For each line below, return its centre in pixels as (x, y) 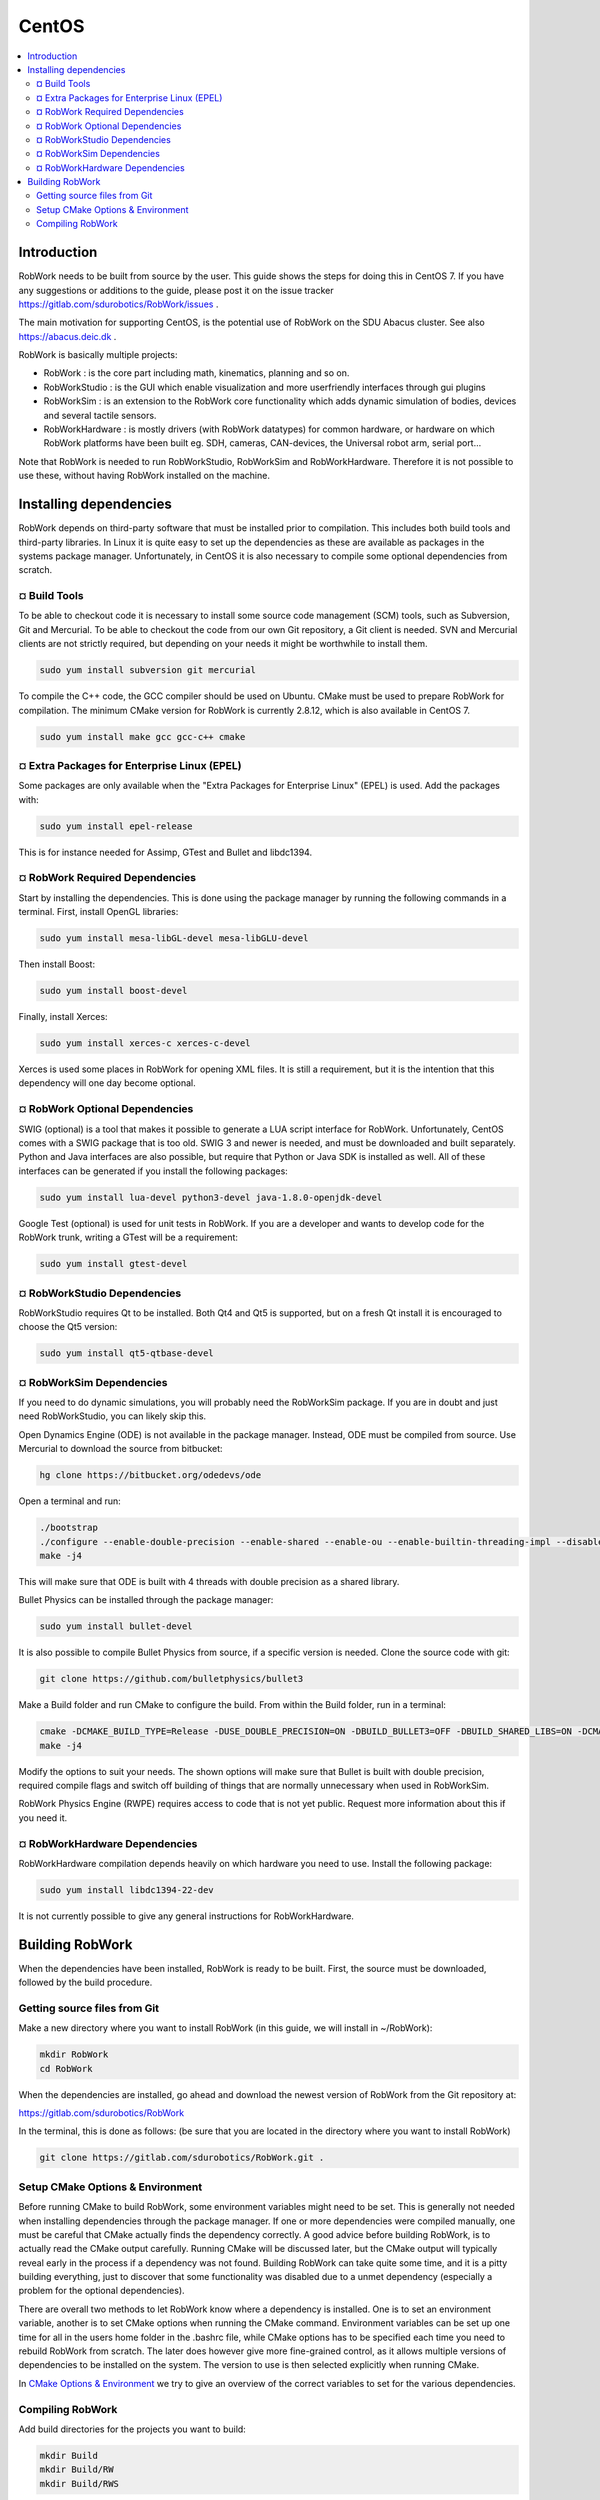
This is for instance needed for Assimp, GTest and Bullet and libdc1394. (165, 852)
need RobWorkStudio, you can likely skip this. (112, 1416)
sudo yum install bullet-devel (116, 1626)
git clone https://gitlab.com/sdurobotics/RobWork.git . (182, 2158)
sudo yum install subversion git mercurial (148, 670)
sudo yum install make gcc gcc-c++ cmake (142, 736)
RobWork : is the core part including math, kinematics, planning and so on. (196, 373)
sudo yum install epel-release (116, 826)
